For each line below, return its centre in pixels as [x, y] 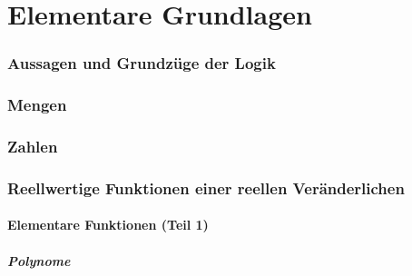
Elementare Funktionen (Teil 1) [108, 225]
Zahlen [33, 146]
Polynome [39, 260]
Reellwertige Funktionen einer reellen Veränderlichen [206, 187]
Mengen [37, 105]
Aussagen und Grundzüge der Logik [142, 63]
